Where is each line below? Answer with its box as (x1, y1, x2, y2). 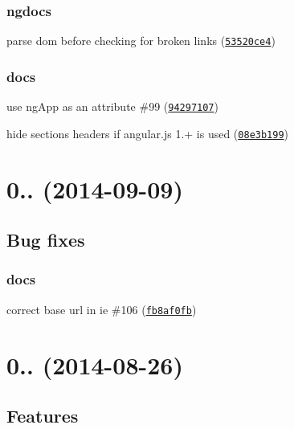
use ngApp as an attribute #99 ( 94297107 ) (6, 98, 218, 115)
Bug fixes (6, 227, 85, 252)
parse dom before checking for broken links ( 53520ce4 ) (6, 32, 276, 49)
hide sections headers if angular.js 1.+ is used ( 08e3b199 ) (6, 125, 289, 141)
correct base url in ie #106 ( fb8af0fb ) (6, 300, 197, 317)
